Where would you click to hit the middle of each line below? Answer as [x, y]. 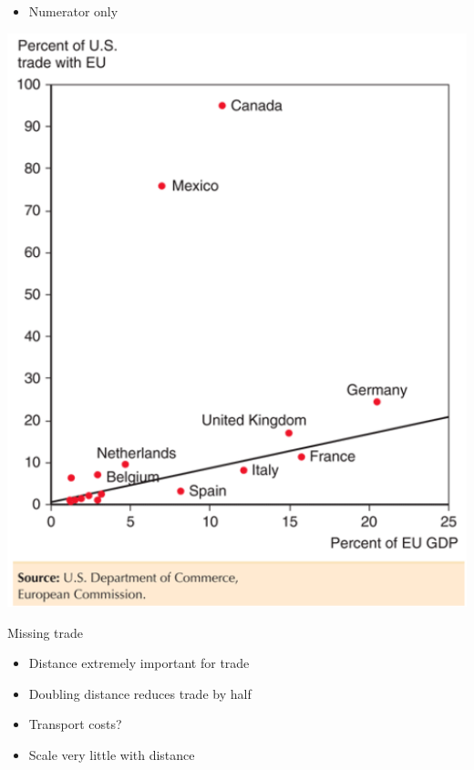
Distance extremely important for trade [139, 663]
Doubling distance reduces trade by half [140, 693]
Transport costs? [75, 724]
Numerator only [73, 11]
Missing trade [46, 632]
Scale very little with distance [112, 755]
